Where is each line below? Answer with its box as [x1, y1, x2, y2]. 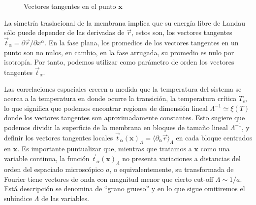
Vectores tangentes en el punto [24, 1, 116, 11]
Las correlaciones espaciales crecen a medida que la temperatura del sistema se [4, 83, 242, 94]
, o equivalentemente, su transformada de [109, 164, 234, 174]
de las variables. [41, 193, 89, 203]
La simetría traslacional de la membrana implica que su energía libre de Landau [4, 17, 246, 28]
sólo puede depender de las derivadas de [4, 27, 125, 37]
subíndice [4, 193, 32, 203]
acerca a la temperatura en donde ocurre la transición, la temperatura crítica [4, 93, 237, 103]
